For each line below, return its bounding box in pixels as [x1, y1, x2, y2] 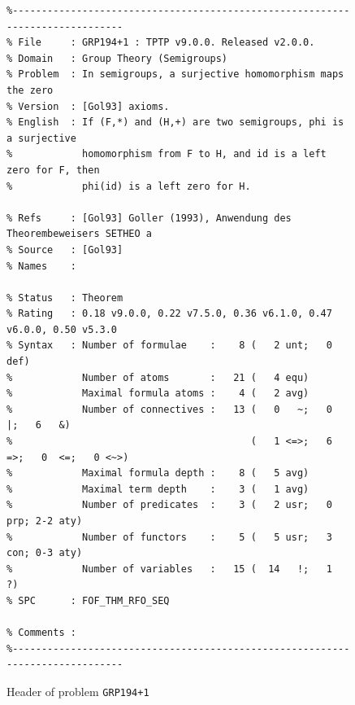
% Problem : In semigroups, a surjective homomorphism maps [6, 68, 344, 81]
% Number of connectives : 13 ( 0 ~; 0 [6, 403, 332, 415]
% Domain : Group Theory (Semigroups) [6, 52, 228, 64]
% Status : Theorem [6, 291, 123, 304]
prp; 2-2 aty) [6, 515, 83, 527]
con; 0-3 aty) [6, 547, 83, 559]
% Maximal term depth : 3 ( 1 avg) [6, 483, 310, 495]
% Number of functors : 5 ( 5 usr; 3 [6, 531, 332, 543]
